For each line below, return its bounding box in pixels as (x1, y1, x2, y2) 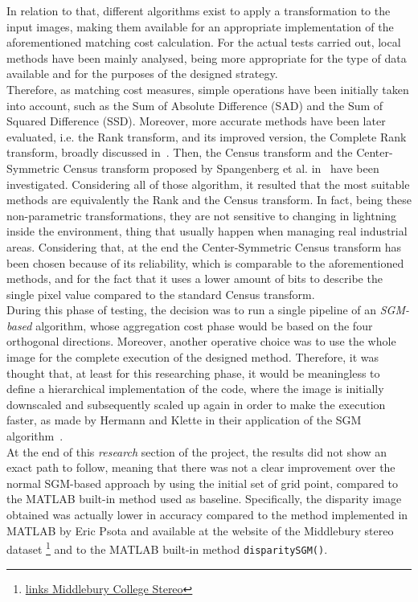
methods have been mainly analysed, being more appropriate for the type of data (6, 49, 407, 66)
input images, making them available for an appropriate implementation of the (6, 18, 394, 35)
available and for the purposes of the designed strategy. (6, 65, 278, 82)
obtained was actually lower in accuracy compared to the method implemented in (6, 506, 408, 522)
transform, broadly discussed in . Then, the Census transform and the (6, 144, 353, 161)
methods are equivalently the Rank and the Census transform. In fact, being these (6, 191, 412, 208)
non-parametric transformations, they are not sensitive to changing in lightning (6, 207, 397, 223)
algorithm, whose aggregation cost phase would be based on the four (35, 317, 373, 334)
